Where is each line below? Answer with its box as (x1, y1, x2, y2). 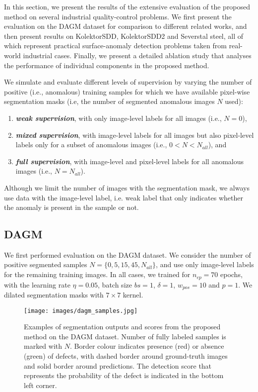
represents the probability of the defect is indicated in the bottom (24, 370, 224, 381)
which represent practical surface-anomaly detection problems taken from (4, 40, 227, 51)
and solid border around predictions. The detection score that (24, 360, 212, 371)
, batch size (98, 279, 132, 290)
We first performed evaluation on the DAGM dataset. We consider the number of (4, 249, 251, 260)
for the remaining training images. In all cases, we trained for (4, 269, 191, 280)
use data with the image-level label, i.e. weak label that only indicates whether (4, 192, 244, 202)
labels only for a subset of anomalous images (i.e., (15, 139, 167, 150)
